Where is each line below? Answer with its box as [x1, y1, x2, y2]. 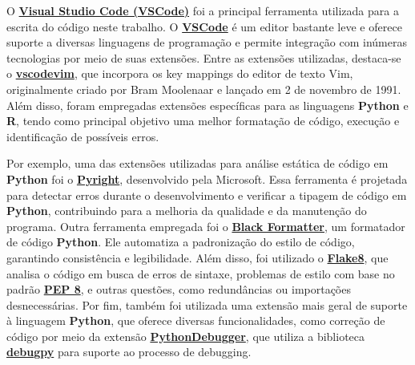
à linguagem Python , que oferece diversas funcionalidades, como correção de [6, 312, 385, 329]
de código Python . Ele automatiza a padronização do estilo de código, [6, 233, 355, 250]
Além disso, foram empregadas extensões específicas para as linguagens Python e [6, 96, 409, 113]
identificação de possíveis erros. [6, 128, 159, 144]
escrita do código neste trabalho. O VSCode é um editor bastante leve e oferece [6, 18, 402, 34]
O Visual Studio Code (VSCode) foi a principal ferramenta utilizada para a [6, 2, 399, 18]
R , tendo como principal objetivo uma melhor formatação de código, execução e [6, 112, 400, 129]
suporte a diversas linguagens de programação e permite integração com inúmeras [6, 34, 407, 51]
